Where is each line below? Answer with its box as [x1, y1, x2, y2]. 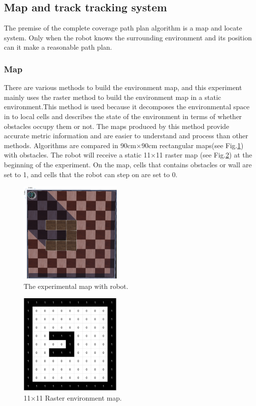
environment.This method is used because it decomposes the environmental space [4, 101, 250, 112]
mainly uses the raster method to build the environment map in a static [4, 92, 222, 102]
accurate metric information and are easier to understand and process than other [4, 130, 249, 141]
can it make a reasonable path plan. [4, 42, 112, 52]
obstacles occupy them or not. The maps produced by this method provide [4, 121, 229, 131]
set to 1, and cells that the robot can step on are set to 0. [4, 169, 178, 179]
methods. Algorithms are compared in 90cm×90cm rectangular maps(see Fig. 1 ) [4, 140, 244, 150]
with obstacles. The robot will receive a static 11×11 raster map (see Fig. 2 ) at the [4, 150, 252, 160]
